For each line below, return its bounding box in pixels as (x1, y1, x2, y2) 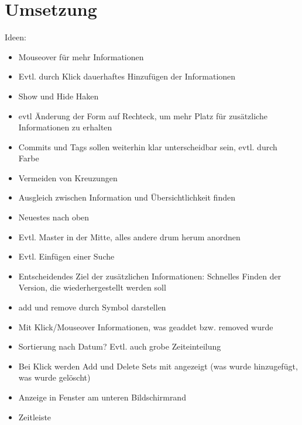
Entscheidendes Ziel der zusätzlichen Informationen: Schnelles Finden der (18, 269, 282, 282)
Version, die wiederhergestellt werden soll (18, 281, 166, 293)
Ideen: (5, 31, 26, 43)
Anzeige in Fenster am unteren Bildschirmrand (18, 391, 186, 403)
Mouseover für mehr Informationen (18, 50, 144, 63)
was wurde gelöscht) (18, 371, 91, 383)
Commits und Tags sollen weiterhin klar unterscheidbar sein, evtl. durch (18, 140, 277, 153)
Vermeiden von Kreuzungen (18, 171, 118, 184)
